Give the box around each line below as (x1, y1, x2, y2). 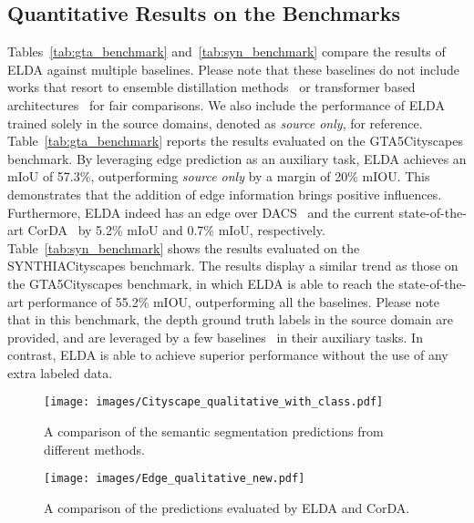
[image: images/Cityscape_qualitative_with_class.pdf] (44, 395, 384, 409)
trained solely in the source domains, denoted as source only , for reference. (7, 113, 423, 132)
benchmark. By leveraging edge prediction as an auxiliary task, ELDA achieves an (7, 149, 467, 168)
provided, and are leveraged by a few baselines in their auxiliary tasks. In (7, 327, 423, 346)
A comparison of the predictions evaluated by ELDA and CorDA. (44, 497, 410, 517)
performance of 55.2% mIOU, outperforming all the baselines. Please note (27, 292, 439, 311)
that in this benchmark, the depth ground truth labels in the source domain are (7, 310, 453, 329)
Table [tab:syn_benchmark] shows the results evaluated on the (7, 238, 360, 257)
